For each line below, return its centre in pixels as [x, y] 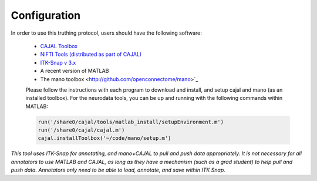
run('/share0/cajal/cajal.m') [81, 130]
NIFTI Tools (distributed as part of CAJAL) [91, 54]
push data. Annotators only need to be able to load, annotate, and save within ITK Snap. [118, 170]
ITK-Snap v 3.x [58, 62]
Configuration [46, 15]
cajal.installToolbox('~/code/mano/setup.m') [104, 138]
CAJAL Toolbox [59, 46]
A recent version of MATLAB [75, 71]
